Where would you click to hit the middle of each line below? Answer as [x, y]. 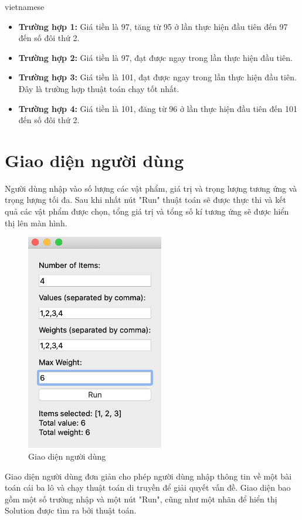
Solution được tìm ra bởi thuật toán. [71, 510]
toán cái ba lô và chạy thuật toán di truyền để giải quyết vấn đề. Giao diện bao [148, 487]
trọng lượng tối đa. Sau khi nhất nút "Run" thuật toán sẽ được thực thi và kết [145, 200]
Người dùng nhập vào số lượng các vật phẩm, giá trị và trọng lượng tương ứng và [151, 188]
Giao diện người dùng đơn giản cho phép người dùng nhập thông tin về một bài [148, 476]
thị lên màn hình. [36, 222]
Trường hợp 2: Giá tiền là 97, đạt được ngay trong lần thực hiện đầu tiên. [155, 57]
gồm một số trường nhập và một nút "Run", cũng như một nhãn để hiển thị [141, 499]
